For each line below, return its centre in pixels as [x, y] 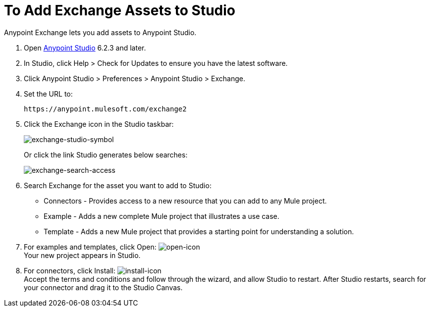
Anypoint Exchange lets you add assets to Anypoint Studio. [100, 32]
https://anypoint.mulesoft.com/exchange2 [105, 109]
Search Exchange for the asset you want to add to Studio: [118, 185]
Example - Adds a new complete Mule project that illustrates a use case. [161, 216]
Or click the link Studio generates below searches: [106, 155]
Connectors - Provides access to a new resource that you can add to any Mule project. [185, 201]
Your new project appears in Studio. [82, 255]
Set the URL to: [48, 94]
